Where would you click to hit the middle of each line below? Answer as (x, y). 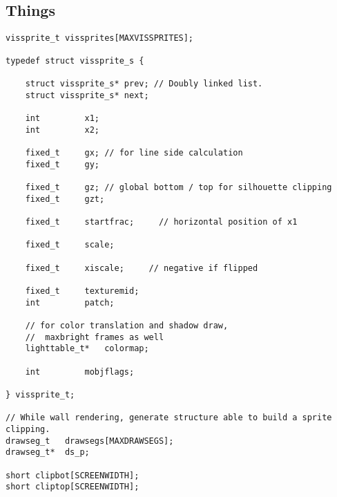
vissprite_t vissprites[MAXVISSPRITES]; (100, 38)
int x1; (62, 119)
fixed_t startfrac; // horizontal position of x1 (161, 222)
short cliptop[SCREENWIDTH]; (73, 487)
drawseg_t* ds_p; (48, 452)
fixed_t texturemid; (82, 291)
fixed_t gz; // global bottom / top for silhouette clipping (179, 188)
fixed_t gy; (62, 164)
